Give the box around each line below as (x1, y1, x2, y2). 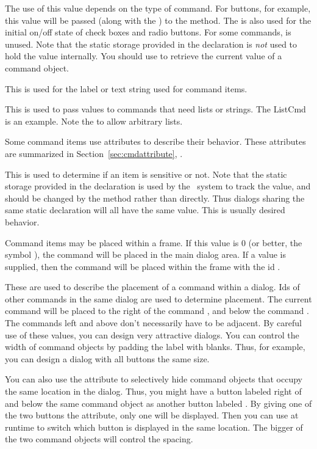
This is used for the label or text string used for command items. (5, 82, 248, 95)
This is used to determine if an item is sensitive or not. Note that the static (5, 167, 287, 180)
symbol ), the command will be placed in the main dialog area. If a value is (5, 248, 287, 261)
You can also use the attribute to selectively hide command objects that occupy (5, 373, 302, 385)
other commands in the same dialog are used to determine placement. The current (5, 292, 312, 305)
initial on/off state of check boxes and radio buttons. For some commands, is (5, 26, 291, 38)
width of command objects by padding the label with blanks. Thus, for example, (5, 340, 305, 353)
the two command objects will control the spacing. (5, 433, 193, 445)
